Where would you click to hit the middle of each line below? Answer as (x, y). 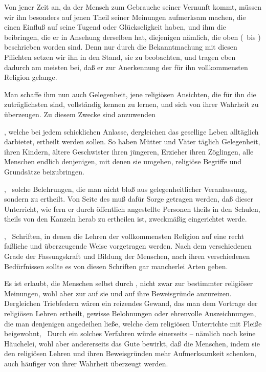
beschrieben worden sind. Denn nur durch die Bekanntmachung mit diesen (121, 47)
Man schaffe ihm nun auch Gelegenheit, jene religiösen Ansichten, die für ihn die (130, 94)
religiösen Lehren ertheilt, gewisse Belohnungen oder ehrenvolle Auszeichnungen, (130, 313)
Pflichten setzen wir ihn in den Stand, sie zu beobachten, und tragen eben (120, 57)
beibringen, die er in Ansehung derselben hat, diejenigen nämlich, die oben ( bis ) (132, 37)
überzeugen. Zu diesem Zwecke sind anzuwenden (80, 114)
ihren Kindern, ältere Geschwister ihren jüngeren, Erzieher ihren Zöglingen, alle (129, 151)
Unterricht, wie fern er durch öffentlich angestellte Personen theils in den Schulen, (132, 209)
